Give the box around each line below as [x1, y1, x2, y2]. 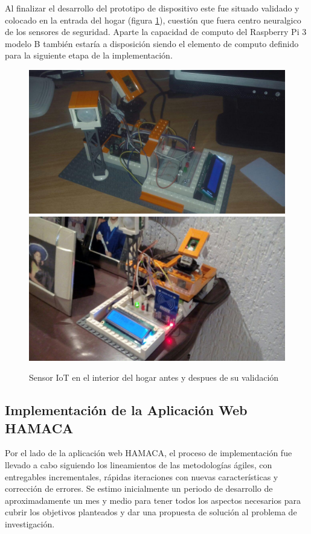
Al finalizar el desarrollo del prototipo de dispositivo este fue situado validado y [5, 2, 300, 14]
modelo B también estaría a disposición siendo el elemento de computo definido [5, 37, 299, 49]
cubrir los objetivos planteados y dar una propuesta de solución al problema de [5, 506, 297, 518]
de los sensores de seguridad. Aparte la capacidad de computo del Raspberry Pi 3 [5, 25, 307, 38]
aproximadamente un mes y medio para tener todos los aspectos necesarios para [5, 494, 301, 506]
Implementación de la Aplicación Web [5, 401, 248, 419]
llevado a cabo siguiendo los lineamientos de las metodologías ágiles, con [5, 458, 272, 471]
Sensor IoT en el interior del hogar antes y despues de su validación [29, 371, 279, 384]
